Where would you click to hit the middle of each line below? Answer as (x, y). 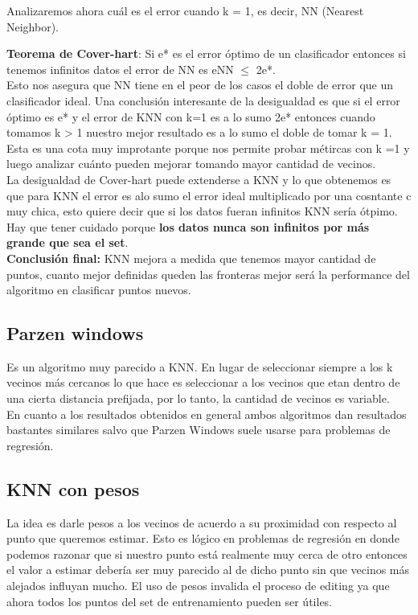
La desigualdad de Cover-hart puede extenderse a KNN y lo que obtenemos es (199, 179)
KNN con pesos (73, 488)
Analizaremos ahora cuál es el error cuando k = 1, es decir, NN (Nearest (185, 10)
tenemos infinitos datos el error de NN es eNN (120, 69)
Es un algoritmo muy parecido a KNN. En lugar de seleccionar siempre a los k (200, 366)
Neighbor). (33, 26)
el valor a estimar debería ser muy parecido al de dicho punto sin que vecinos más (208, 570)
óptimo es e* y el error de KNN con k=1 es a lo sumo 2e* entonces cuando (191, 116)
